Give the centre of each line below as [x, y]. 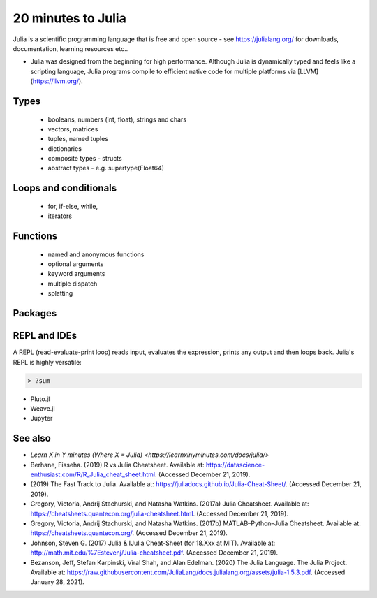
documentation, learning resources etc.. [71, 48]
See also [32, 438]
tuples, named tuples [78, 139]
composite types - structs [85, 159]
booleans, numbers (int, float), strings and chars [117, 119]
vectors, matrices [73, 129]
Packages [35, 313]
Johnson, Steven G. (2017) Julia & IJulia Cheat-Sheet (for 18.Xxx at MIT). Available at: [153, 543]
